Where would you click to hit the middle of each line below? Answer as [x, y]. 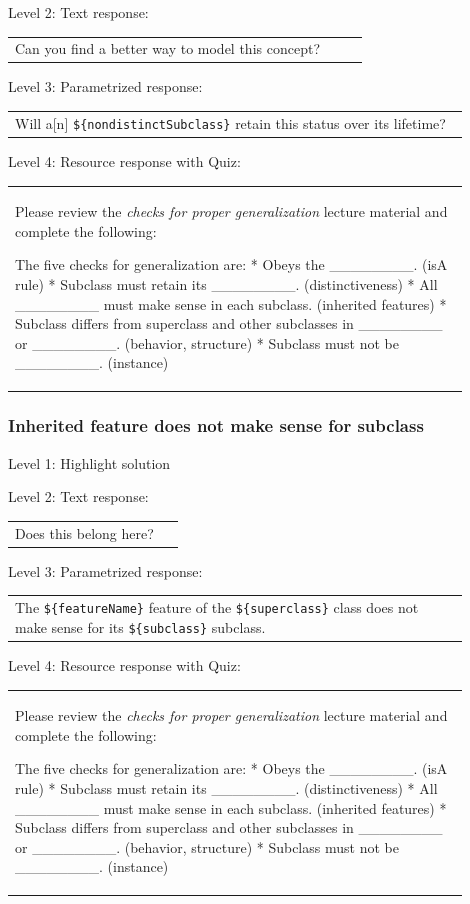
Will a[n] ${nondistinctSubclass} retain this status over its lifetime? [230, 122]
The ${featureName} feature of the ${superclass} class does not [217, 607]
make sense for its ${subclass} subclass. [140, 626]
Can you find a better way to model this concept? [167, 48]
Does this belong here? [84, 532]
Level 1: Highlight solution [89, 462]
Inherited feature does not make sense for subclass [216, 425]
